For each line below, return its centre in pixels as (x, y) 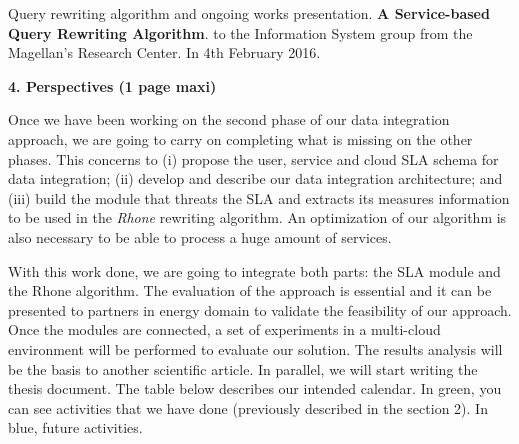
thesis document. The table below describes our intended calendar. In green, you (255, 388)
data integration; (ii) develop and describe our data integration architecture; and (255, 178)
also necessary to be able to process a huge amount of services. (200, 236)
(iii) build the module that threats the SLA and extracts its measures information (259, 197)
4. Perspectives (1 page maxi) (112, 85)
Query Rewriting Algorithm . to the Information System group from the (240, 32)
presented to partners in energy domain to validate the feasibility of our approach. (260, 309)
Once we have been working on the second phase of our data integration (229, 119)
